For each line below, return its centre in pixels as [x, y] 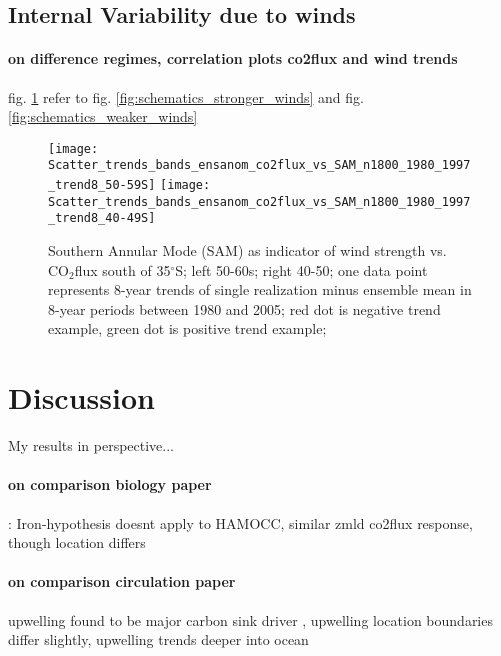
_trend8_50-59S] [102, 185]
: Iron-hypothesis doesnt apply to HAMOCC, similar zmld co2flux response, [240, 522]
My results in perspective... [91, 445]
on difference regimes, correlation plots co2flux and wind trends [233, 58]
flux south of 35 [122, 269]
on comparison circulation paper [122, 581]
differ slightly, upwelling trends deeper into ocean [158, 639]
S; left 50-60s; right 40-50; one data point [301, 269]
